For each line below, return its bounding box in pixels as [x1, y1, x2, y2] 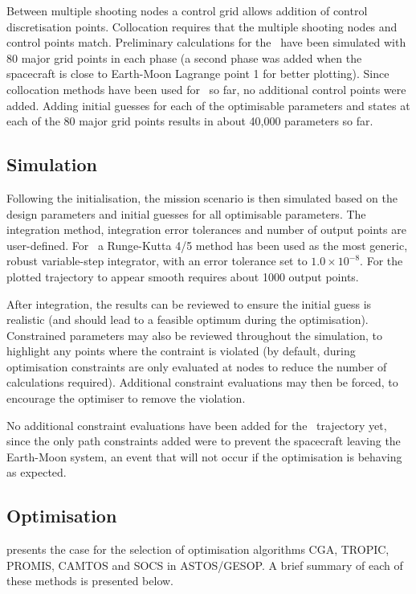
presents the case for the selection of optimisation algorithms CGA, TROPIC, [6, 541, 389, 558]
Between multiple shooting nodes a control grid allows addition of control [6, 2, 368, 18]
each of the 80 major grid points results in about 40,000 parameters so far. [6, 113, 373, 129]
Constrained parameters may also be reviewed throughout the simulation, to [6, 326, 382, 343]
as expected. [6, 464, 67, 481]
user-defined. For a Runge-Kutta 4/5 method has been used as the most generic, [6, 236, 408, 253]
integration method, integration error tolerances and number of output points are [6, 221, 406, 238]
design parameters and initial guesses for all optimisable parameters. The [6, 205, 366, 222]
